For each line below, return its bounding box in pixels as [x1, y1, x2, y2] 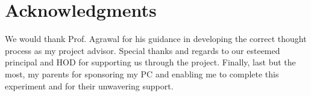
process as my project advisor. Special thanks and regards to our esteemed [5, 44, 280, 56]
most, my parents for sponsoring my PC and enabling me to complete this [5, 67, 279, 80]
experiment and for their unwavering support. [5, 79, 174, 92]
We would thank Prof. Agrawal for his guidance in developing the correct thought [5, 32, 307, 45]
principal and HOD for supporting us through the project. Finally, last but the [5, 56, 296, 68]
